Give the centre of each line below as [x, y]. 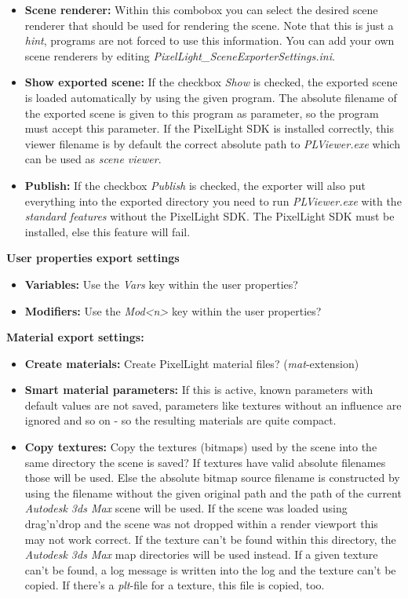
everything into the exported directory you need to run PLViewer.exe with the [213, 201]
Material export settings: [75, 337]
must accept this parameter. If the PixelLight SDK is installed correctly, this [209, 128]
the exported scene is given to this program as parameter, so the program [202, 113]
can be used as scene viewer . [93, 159]
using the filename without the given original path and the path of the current [213, 492]
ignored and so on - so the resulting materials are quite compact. [180, 420]
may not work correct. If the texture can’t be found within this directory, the [210, 539]
